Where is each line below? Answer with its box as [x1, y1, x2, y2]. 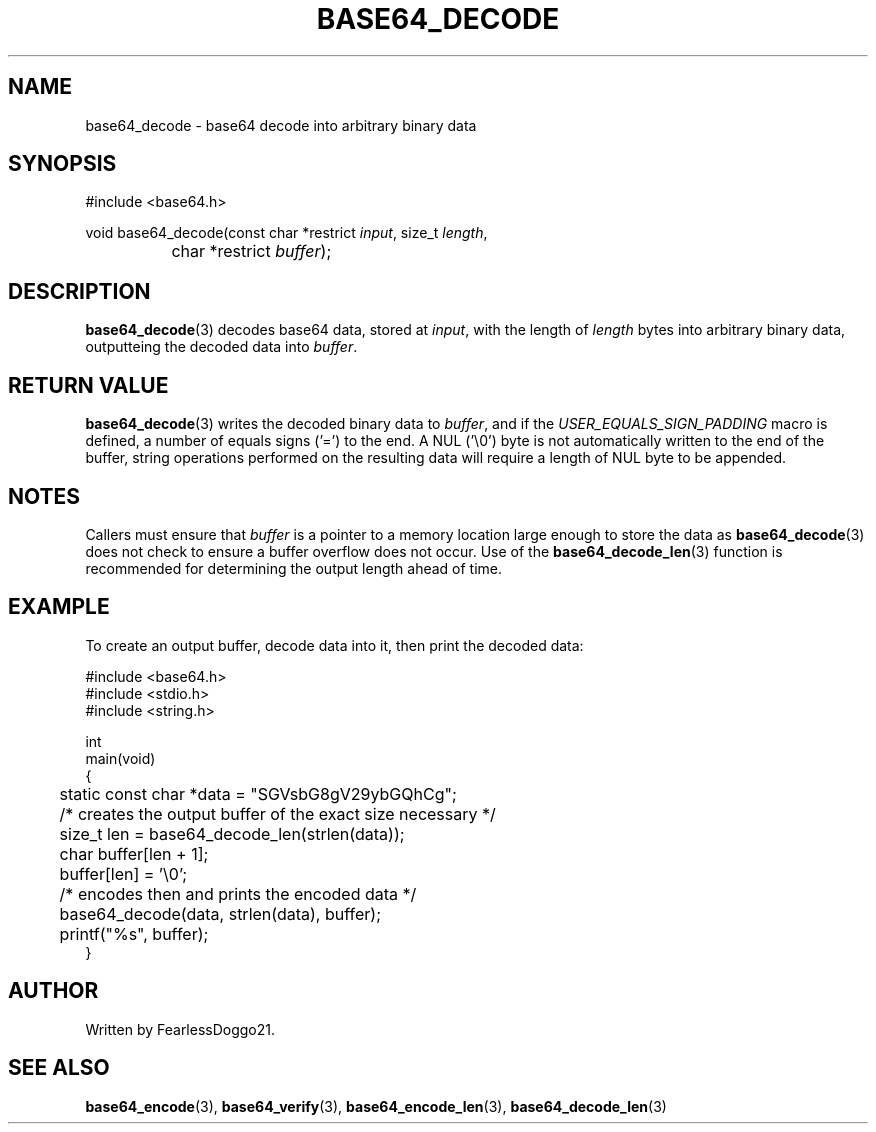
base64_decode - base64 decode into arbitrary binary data [85, 116, 477, 134]
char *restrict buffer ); [171, 241, 332, 262]
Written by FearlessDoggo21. [85, 1020, 276, 1038]
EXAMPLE [8, 594, 110, 620]
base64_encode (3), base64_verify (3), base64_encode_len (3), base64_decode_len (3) [85, 1097, 667, 1115]
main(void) [85, 749, 156, 767]
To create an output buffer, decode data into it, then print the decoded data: [85, 636, 584, 654]
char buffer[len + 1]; [59, 843, 209, 864]
